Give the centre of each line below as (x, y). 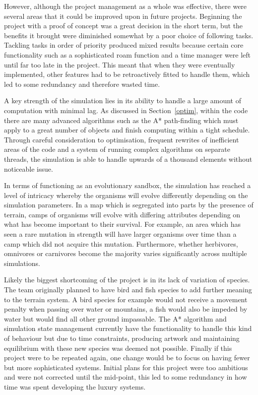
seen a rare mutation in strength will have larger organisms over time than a (120, 234)
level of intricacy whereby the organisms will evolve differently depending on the (126, 195)
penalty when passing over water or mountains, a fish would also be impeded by (126, 309)
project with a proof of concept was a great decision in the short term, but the (124, 26)
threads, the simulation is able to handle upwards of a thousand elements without (128, 159)
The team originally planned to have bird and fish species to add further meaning (128, 290)
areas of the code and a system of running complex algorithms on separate (117, 149)
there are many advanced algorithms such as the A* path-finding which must (121, 120)
